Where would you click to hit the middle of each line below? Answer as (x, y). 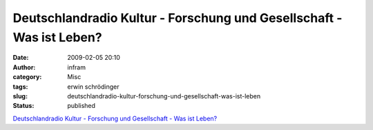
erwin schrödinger (93, 87)
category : (27, 77)
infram (77, 67)
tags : (20, 87)
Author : (24, 67)
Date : (21, 58)
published (82, 106)
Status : (23, 106)
